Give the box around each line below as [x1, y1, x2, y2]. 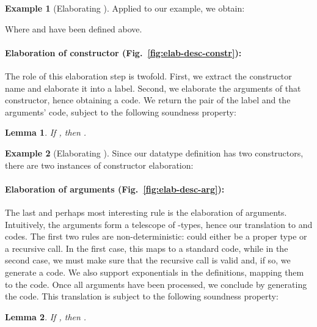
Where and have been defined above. [5, 22, 142, 35]
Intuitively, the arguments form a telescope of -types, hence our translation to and [5, 218, 313, 230]
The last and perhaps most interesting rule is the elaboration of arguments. [5, 205, 287, 218]
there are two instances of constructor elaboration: [5, 158, 194, 171]
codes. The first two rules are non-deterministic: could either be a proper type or [5, 230, 307, 243]
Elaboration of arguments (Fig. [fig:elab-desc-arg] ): [5, 182, 225, 195]
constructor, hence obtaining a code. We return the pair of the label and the [5, 94, 291, 106]
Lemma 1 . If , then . [5, 126, 87, 139]
